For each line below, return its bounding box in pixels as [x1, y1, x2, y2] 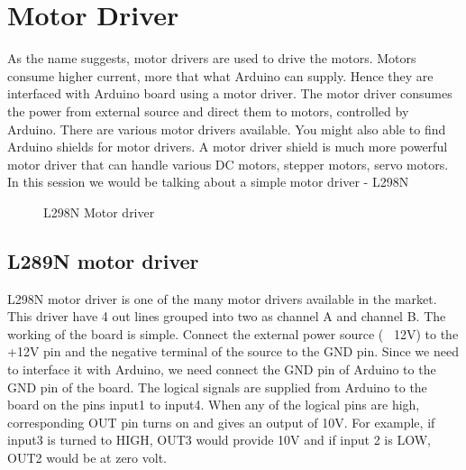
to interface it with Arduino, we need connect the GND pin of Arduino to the [7, 360, 436, 379]
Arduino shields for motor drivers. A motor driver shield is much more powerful [7, 137, 448, 156]
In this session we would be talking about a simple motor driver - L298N [7, 172, 409, 191]
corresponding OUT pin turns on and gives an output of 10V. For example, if [7, 412, 435, 431]
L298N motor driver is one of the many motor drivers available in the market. [7, 289, 437, 308]
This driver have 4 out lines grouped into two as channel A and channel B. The [7, 307, 446, 326]
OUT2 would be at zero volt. [7, 448, 167, 467]
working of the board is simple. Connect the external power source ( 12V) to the [7, 324, 459, 343]
